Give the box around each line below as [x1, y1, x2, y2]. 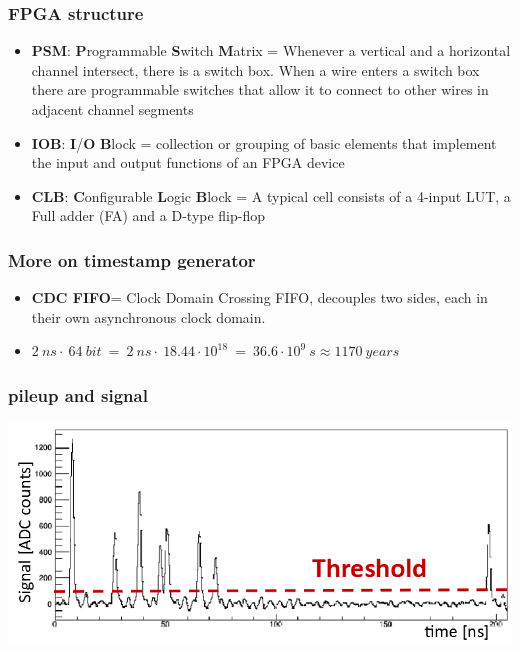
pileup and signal [8, 382, 148, 407]
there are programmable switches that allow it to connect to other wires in [31, 79, 489, 100]
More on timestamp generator [8, 247, 256, 272]
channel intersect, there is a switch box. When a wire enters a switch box [31, 59, 480, 80]
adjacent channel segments [31, 99, 194, 119]
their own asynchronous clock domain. [31, 306, 266, 327]
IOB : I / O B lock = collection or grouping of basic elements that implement [31, 132, 497, 153]
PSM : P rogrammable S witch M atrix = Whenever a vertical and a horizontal [31, 40, 511, 61]
